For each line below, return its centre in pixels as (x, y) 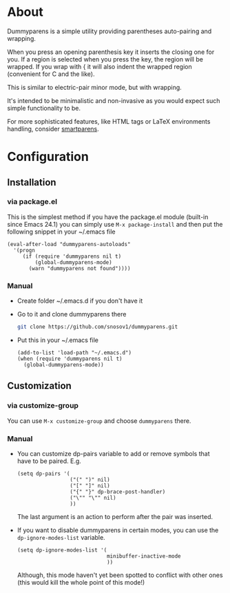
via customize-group (43, 406)
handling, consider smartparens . (53, 129)
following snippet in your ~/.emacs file (61, 232)
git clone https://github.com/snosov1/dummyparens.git (97, 327)
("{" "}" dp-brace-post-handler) (118, 491)
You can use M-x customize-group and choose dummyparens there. (99, 421)
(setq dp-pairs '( (43, 473)
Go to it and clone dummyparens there (72, 314)
